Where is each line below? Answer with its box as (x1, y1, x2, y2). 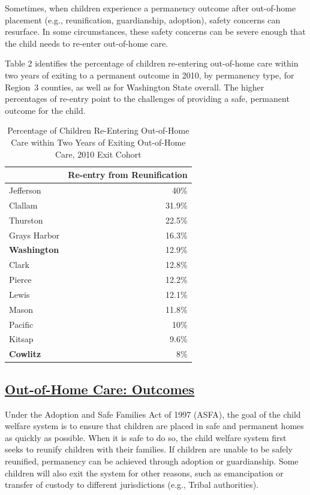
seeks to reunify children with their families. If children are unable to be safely (5, 443, 293, 455)
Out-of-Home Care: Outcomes (5, 379, 195, 398)
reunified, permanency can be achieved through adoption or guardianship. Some (5, 454, 299, 467)
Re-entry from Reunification (68, 168, 188, 181)
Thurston (9, 213, 43, 226)
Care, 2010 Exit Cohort (55, 147, 142, 160)
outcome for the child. (5, 104, 86, 116)
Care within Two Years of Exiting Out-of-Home (11, 135, 186, 148)
